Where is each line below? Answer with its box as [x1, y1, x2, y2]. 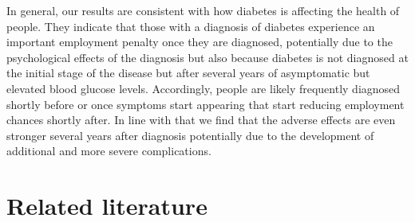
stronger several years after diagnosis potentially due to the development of [6, 127, 374, 143]
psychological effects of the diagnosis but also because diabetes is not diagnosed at [6, 49, 409, 65]
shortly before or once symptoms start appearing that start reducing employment [6, 95, 405, 112]
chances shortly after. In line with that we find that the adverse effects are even [6, 111, 396, 128]
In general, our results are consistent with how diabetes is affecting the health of [6, 2, 400, 18]
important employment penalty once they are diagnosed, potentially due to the [6, 33, 393, 50]
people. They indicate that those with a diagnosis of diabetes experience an [6, 18, 375, 34]
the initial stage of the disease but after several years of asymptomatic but [6, 64, 370, 81]
